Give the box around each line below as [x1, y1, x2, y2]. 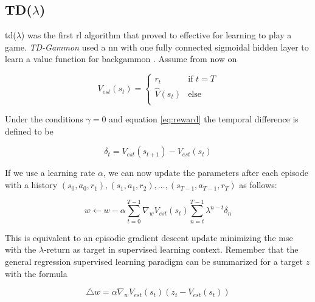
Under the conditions [5, 113, 83, 125]
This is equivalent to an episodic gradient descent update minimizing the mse [5, 231, 293, 244]
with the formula [5, 267, 67, 279]
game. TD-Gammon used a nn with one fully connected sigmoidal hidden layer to [5, 40, 309, 53]
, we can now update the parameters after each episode [103, 166, 308, 179]
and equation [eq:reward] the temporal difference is [109, 113, 299, 125]
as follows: [239, 178, 277, 191]
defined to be [5, 124, 54, 137]
